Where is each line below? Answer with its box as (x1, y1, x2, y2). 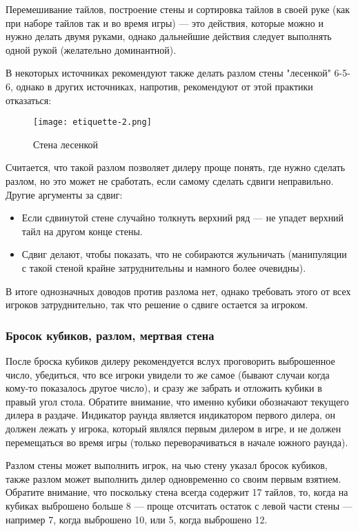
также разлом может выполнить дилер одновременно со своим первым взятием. (6, 471, 341, 485)
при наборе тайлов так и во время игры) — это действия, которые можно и (6, 15, 324, 30)
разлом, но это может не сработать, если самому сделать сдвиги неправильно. (6, 174, 334, 188)
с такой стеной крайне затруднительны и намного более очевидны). (21, 260, 306, 274)
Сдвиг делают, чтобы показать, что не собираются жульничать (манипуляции (21, 247, 347, 261)
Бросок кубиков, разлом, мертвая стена (6, 326, 215, 343)
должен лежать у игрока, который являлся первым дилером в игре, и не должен (6, 421, 341, 435)
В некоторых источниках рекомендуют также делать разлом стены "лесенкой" (6, 66, 331, 80)
